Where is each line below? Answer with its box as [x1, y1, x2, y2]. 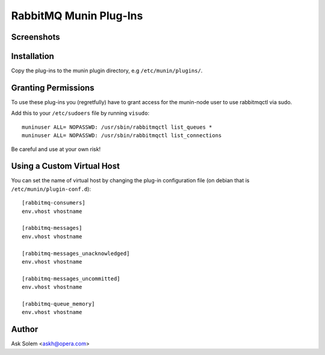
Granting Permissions [11, 82, 94, 93]
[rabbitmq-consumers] [22, 199, 85, 206]
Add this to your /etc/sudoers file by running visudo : [11, 110, 150, 117]
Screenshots [11, 32, 60, 42]
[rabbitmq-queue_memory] [22, 300, 95, 307]
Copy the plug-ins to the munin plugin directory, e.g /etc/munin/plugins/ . [11, 67, 203, 75]
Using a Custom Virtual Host [11, 161, 120, 171]
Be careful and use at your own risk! [11, 145, 101, 153]
